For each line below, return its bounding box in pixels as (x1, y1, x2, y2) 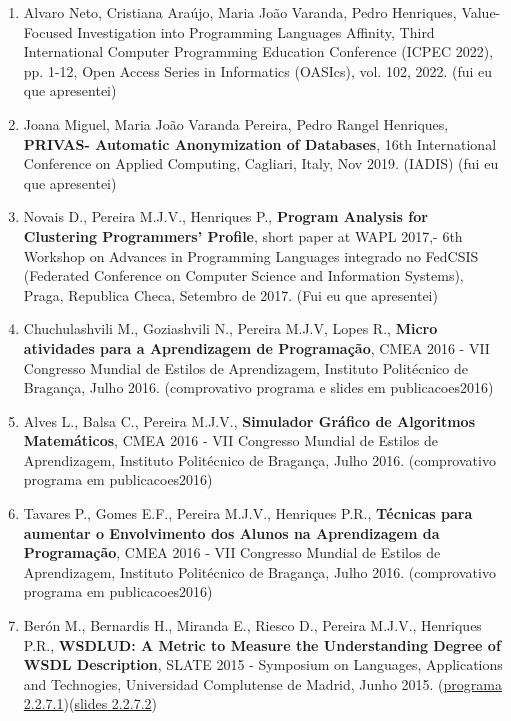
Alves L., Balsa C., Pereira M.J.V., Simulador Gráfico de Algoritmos (23, 410, 476, 431)
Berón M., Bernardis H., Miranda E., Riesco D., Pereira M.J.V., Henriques (23, 615, 482, 636)
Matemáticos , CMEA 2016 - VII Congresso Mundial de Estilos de (23, 430, 438, 451)
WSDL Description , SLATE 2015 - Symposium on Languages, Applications (23, 654, 503, 675)
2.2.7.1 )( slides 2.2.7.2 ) (23, 693, 157, 714)
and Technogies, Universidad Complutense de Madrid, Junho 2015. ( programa (23, 673, 502, 694)
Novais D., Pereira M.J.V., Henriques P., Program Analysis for (23, 206, 428, 227)
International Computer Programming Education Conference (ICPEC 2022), (23, 41, 494, 62)
